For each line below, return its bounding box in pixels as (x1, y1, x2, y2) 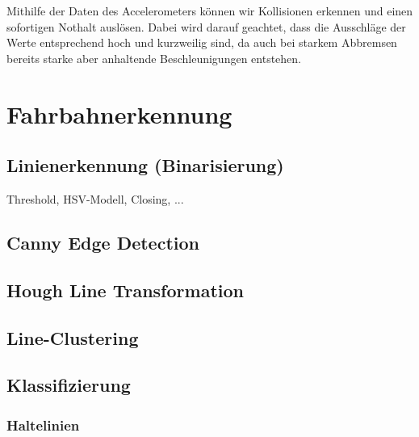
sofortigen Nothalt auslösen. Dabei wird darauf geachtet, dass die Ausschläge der (6, 18, 406, 35)
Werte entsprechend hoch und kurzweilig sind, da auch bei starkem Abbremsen (6, 34, 397, 51)
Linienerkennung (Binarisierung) (6, 153, 284, 178)
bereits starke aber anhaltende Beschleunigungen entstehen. (6, 49, 302, 66)
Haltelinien (6, 414, 80, 435)
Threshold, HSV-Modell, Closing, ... (6, 190, 184, 207)
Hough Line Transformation (6, 277, 244, 302)
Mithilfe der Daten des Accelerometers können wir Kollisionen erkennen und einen (6, 2, 413, 19)
